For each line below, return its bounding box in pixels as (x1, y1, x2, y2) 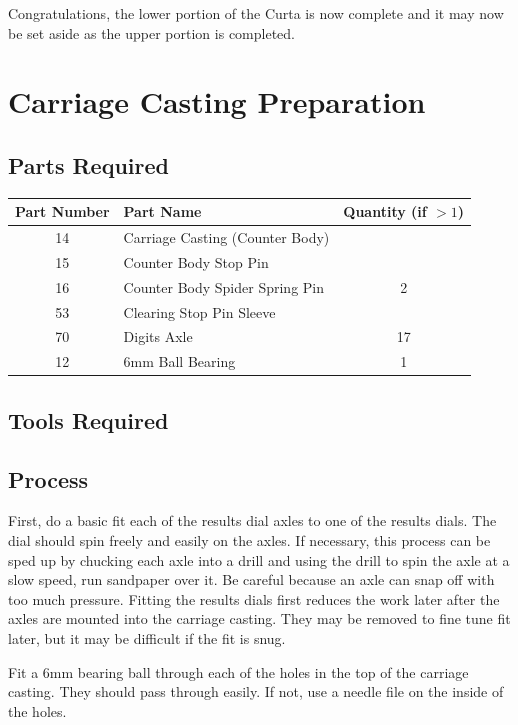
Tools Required (8, 404, 169, 435)
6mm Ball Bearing (123, 351, 236, 372)
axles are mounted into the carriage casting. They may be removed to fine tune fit (8, 608, 511, 629)
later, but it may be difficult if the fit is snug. (8, 627, 286, 648)
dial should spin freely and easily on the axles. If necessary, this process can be (8, 530, 491, 550)
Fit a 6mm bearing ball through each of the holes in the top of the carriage (8, 661, 469, 682)
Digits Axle (123, 326, 193, 347)
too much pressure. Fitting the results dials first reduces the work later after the (8, 588, 500, 609)
